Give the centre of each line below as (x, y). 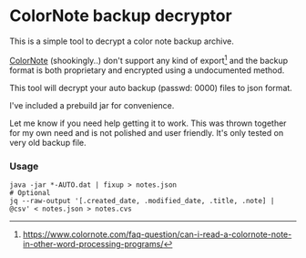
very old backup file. (48, 142)
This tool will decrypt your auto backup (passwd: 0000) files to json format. (151, 88)
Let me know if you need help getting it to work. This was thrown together (148, 123)
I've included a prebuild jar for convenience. (92, 105)
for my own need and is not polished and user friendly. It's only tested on (147, 132)
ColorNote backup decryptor (121, 16)
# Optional (30, 192)
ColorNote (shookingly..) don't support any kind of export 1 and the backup (149, 59)
